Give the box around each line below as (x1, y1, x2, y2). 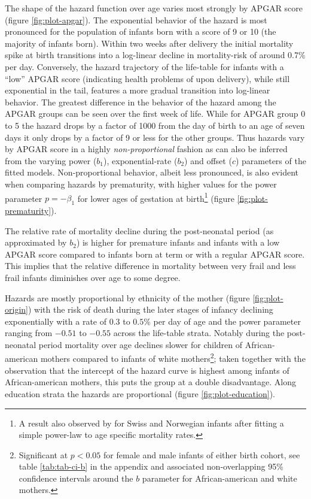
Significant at (19, 448, 68, 461)
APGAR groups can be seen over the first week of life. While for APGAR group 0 (5, 107, 306, 120)
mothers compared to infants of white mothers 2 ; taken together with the (40, 350, 306, 365)
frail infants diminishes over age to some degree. (5, 271, 181, 283)
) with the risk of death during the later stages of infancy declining (28, 303, 273, 316)
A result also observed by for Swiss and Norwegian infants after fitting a (19, 416, 284, 429)
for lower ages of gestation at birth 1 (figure (77, 190, 234, 204)
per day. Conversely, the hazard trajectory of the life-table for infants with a (5, 60, 284, 72)
